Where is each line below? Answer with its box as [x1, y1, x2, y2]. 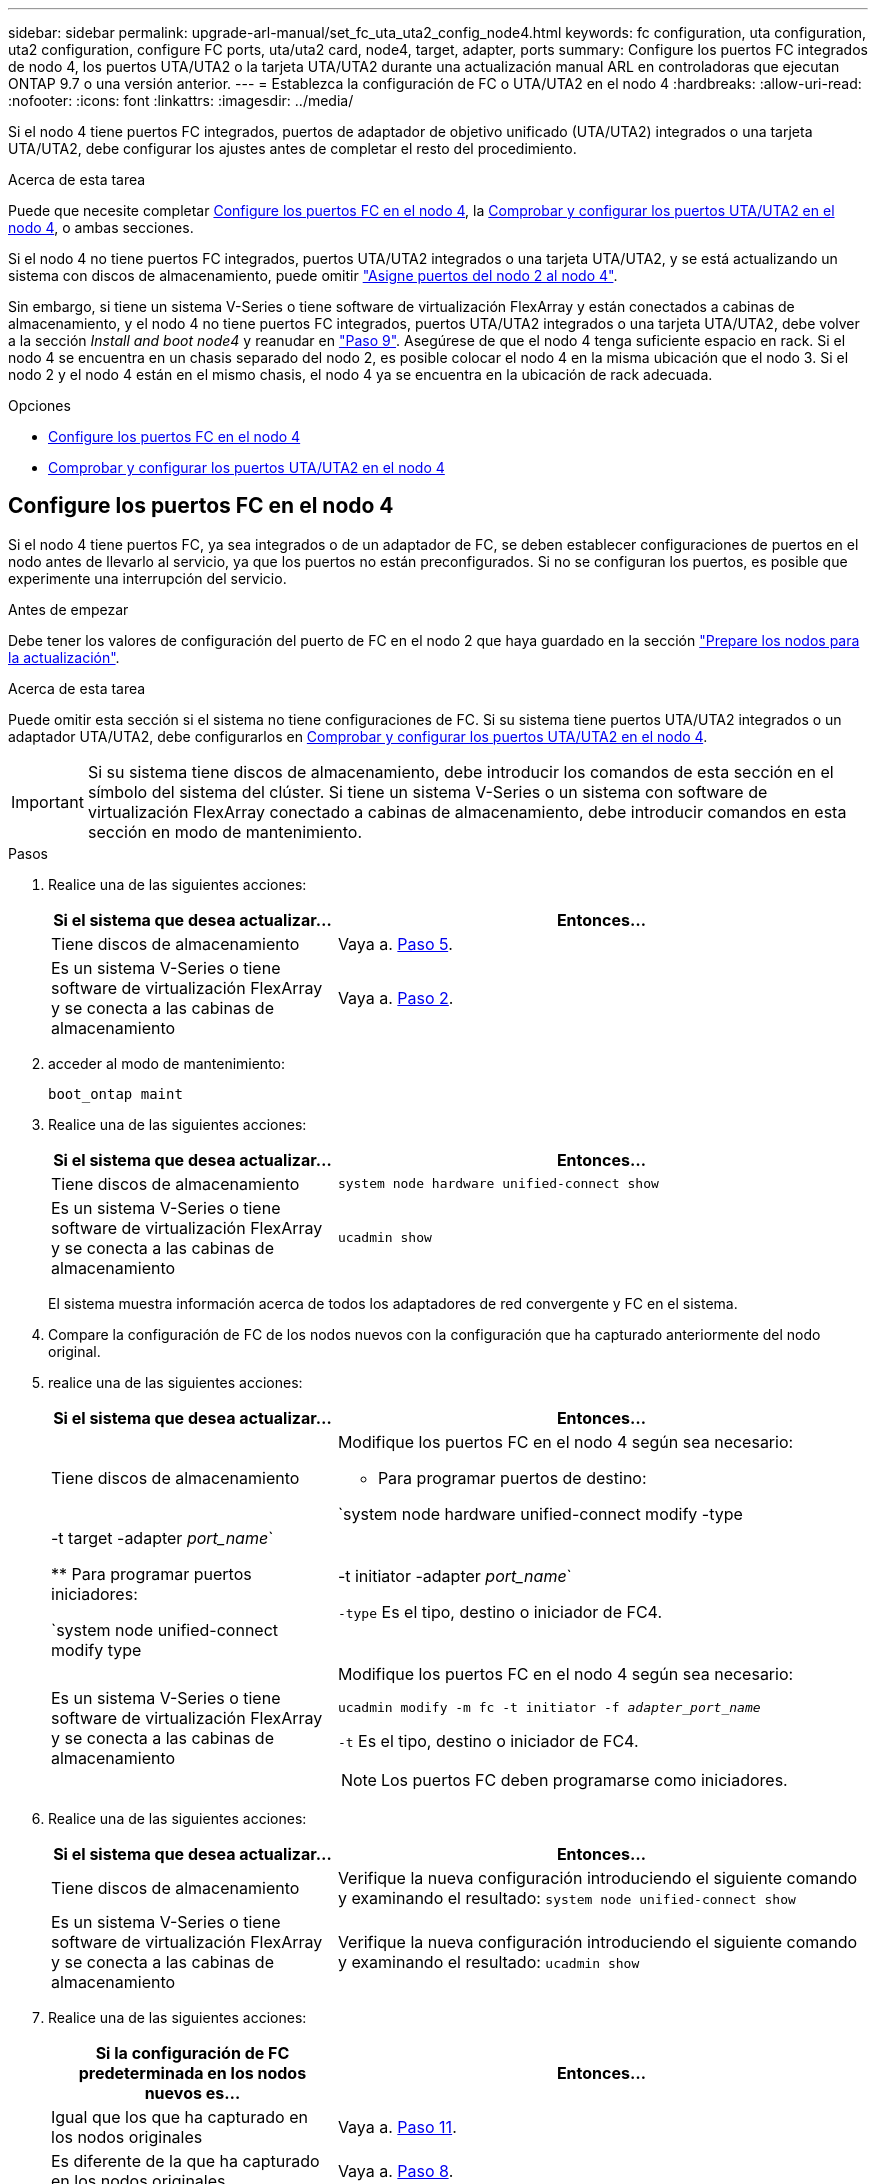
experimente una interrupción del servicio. [8, 569, 287, 587]
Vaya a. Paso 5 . [337, 933, 453, 954]
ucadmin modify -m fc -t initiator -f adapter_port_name [337, 1699, 761, 1715]
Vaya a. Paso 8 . [337, 2160, 454, 2181]
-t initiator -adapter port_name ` [337, 1565, 572, 1586]
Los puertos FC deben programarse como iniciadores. [380, 1769, 788, 1790]
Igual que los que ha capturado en [51, 2106, 308, 2127]
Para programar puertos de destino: [377, 1467, 647, 1488]
